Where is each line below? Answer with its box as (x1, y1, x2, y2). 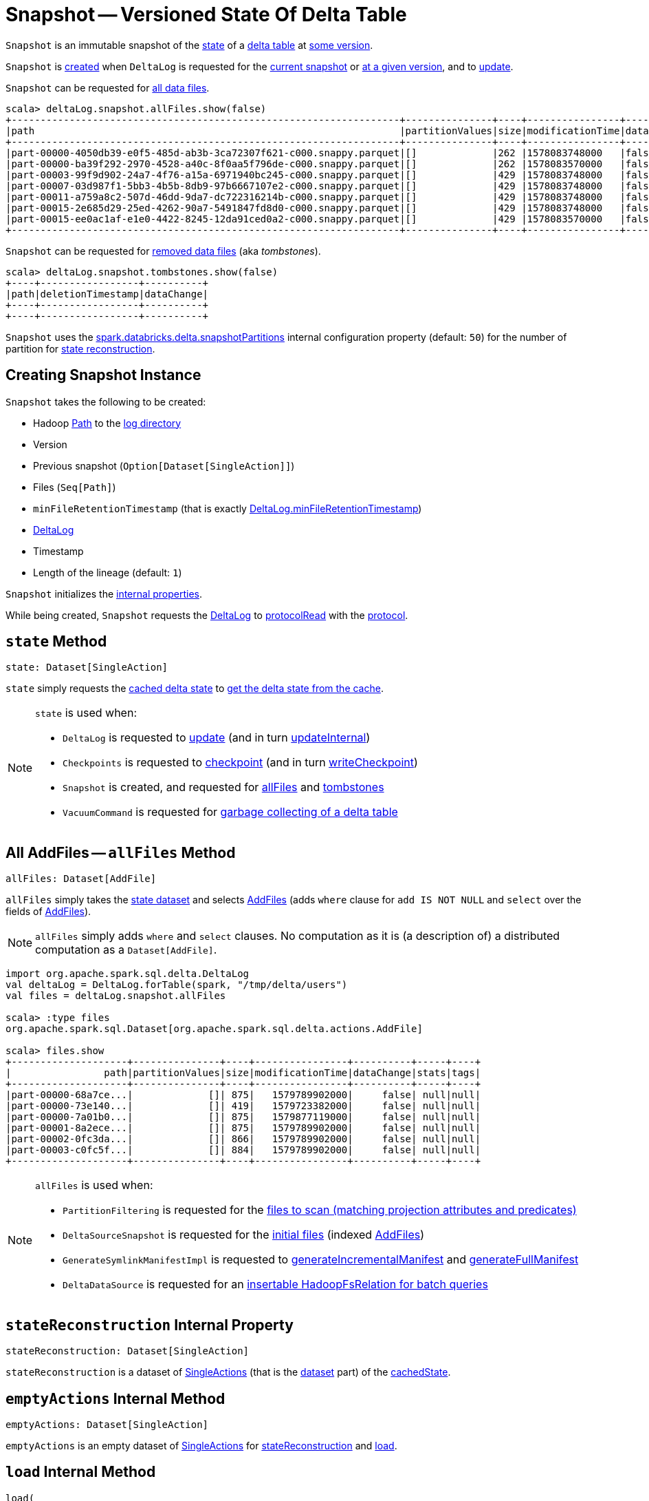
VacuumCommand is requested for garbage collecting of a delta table (63, 805, 398, 819)
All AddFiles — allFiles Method (5, 843, 236, 861)
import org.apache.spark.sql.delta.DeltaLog (5, 968, 250, 980)
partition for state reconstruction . (5, 342, 155, 355)
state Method (5, 633, 107, 651)
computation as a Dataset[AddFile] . (35, 943, 217, 957)
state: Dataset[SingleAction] (5, 662, 168, 673)
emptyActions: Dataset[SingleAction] (5, 1418, 209, 1430)
